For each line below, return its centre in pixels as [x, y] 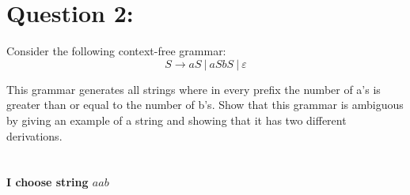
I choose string [47, 182]
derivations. [34, 135]
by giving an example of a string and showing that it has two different [177, 120]
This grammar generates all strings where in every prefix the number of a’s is [194, 89]
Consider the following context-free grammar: [116, 51]
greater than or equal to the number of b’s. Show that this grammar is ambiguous [205, 105]
